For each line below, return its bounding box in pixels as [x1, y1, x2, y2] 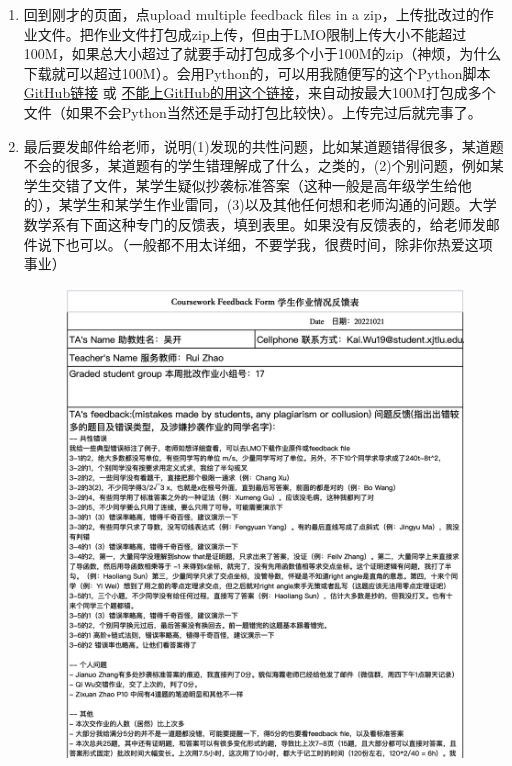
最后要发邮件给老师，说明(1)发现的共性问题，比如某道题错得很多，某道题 [23, 135, 504, 156]
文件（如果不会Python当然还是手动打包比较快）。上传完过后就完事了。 [23, 101, 482, 122]
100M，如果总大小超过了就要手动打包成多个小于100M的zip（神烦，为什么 [23, 43, 502, 64]
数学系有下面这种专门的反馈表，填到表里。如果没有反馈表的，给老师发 [23, 213, 486, 234]
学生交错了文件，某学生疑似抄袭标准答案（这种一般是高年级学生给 [23, 174, 458, 195]
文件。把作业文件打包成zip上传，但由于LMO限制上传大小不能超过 [37, 23, 467, 44]
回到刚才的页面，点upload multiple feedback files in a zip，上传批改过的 [23, 4, 480, 24]
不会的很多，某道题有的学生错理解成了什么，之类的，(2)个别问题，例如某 [23, 155, 504, 176]
